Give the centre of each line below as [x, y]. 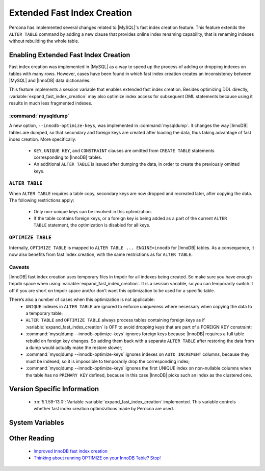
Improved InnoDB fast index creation [71, 451]
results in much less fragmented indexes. [51, 103]
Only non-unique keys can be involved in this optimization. [93, 211]
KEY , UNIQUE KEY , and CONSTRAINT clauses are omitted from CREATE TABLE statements [124, 150]
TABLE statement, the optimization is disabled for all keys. [92, 225]
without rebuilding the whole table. [44, 41]
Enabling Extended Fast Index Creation [70, 55]
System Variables [37, 423]
